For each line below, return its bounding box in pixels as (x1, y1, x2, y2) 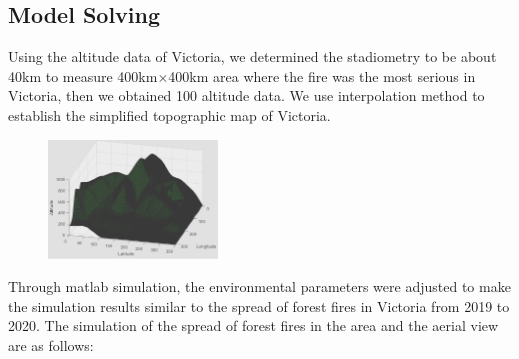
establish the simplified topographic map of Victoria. (8, 104, 331, 125)
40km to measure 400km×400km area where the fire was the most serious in (8, 65, 476, 86)
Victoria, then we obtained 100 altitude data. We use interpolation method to (8, 85, 485, 106)
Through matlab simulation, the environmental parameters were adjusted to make (8, 276, 511, 297)
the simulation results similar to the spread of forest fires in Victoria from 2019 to (8, 295, 510, 316)
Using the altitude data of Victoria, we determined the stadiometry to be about (8, 46, 497, 67)
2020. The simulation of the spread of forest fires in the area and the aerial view (8, 315, 499, 336)
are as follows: (8, 335, 94, 356)
